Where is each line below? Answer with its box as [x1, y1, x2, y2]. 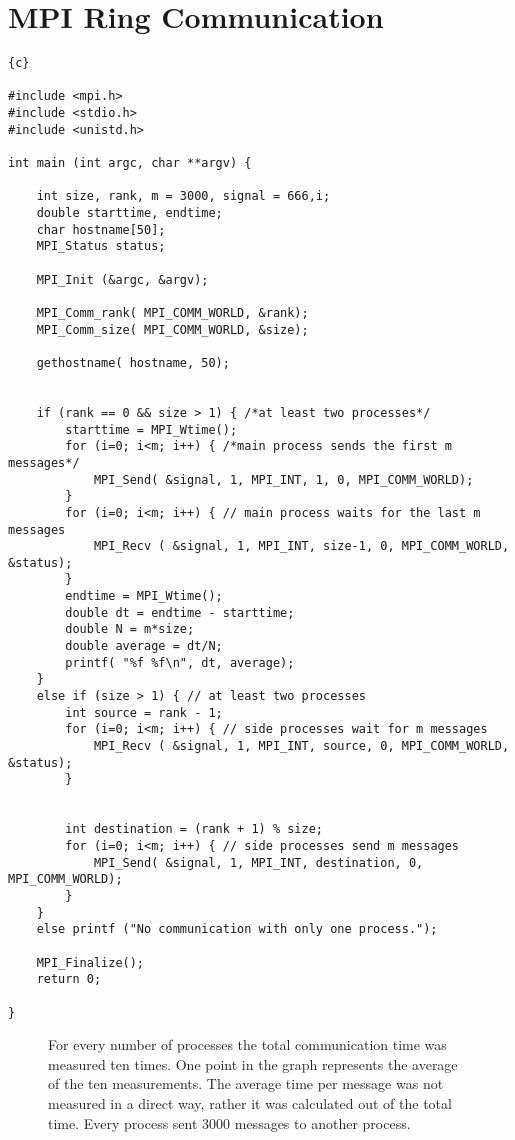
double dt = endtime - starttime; [65, 605, 295, 620]
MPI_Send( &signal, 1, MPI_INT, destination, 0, [93, 855, 424, 870]
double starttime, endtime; [36, 206, 223, 221]
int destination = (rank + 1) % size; [65, 822, 323, 837]
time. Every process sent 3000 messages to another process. [48, 1112, 411, 1133]
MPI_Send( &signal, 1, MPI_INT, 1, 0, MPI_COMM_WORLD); [93, 472, 474, 487]
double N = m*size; [65, 622, 195, 637]
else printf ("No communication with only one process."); [36, 922, 438, 937]
